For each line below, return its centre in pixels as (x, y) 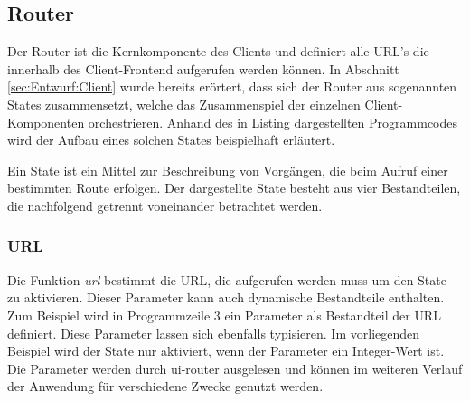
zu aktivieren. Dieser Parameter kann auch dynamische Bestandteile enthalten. (226, 297)
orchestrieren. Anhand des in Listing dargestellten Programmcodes (273, 122)
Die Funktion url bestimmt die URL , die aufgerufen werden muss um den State (227, 279)
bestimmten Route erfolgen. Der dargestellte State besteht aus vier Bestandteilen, (234, 188)
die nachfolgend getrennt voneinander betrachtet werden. (165, 205)
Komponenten (46, 122)
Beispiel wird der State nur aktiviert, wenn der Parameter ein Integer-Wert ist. (226, 351)
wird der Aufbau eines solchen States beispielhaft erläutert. (171, 140)
